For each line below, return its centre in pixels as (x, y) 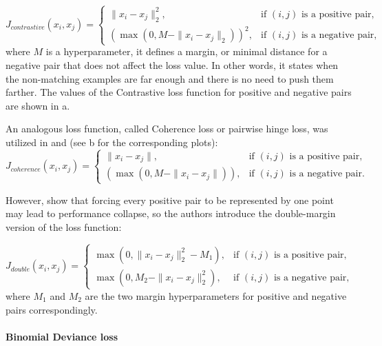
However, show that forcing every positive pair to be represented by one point (170, 200)
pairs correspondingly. (52, 309)
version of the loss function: (64, 226)
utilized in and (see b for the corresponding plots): (112, 142)
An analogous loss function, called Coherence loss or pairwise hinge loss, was (167, 129)
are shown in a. (38, 105)
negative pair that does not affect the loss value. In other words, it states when (172, 64)
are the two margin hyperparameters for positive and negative (216, 295)
